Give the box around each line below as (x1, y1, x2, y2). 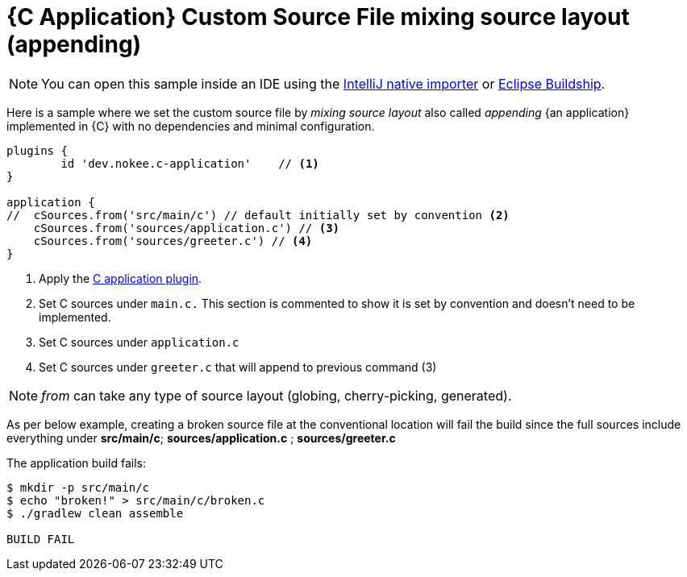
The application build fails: (6, 455, 146, 470)
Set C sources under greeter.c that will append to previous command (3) (39, 359, 437, 374)
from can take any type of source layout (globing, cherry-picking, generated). (41, 387, 512, 404)
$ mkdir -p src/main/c (6, 480, 150, 494)
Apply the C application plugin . (39, 271, 202, 285)
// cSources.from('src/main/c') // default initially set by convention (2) (6, 208, 510, 222)
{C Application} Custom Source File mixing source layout (6, 3, 630, 31)
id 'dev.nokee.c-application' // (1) (60, 156, 319, 170)
